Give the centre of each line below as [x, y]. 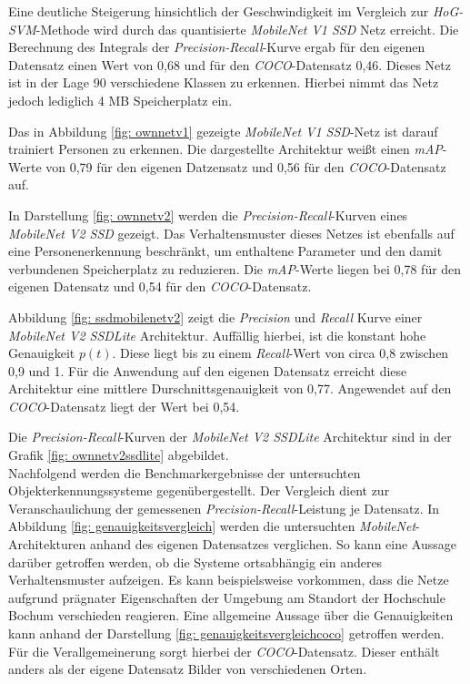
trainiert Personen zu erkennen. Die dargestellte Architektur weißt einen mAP [225, 149]
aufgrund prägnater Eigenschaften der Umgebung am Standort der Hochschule [227, 597]
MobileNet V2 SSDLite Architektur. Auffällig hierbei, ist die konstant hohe [217, 335]
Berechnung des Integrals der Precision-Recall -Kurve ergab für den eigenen [217, 47]
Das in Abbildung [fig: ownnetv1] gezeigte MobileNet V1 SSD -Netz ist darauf [223, 131]
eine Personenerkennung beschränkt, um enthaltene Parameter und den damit [225, 251]
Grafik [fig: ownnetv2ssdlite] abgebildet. [119, 455]
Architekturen [47, 544]
